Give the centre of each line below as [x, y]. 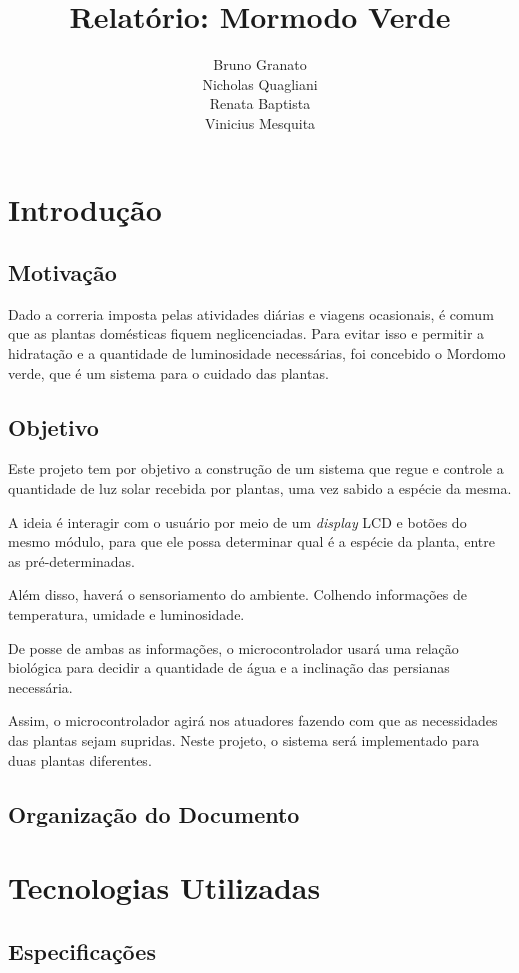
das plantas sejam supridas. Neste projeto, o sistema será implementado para [244, 740]
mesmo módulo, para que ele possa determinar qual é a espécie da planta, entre [251, 541]
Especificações [82, 950]
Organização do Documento [154, 813]
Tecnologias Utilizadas [164, 887]
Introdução [85, 208]
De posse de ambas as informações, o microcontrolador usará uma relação [233, 647]
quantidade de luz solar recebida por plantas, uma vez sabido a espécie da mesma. [260, 488]
